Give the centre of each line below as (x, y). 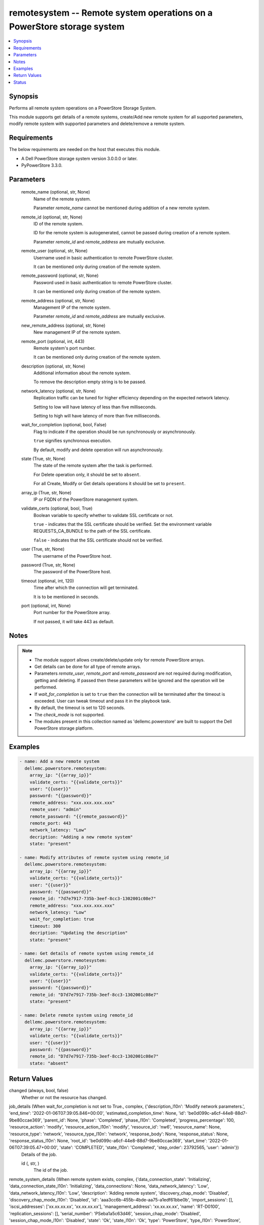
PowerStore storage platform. (64, 728)
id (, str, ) (30, 1163)
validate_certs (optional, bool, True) (57, 508)
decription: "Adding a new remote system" (81, 837)
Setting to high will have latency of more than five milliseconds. (97, 416)
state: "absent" (49, 1063)
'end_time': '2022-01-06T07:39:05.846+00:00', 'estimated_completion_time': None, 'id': (98, 1113)
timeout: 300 (45, 926)
